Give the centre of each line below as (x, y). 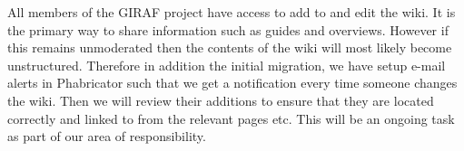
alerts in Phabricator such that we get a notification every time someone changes (232, 83)
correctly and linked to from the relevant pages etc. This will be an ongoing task (231, 118)
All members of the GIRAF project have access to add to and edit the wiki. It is (232, 12)
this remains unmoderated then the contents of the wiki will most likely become (230, 47)
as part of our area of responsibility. (107, 136)
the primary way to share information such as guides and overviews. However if (228, 29)
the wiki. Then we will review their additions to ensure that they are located (221, 100)
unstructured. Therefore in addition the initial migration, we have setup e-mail (227, 65)
